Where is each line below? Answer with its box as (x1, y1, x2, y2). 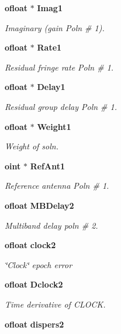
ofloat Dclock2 (5, 278, 63, 290)
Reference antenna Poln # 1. (5, 179, 109, 192)
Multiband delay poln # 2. (5, 219, 98, 231)
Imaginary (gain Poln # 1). (5, 21, 105, 34)
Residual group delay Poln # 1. (5, 100, 117, 112)
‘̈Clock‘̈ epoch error (5, 258, 72, 270)
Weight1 (37, 120, 71, 132)
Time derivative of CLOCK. (5, 298, 106, 310)
